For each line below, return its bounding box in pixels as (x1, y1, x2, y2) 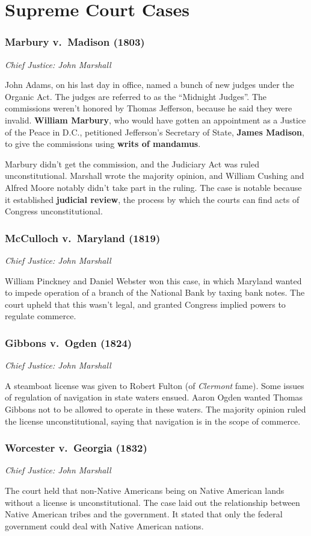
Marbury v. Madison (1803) (5, 34, 145, 49)
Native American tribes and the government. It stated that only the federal (5, 508, 283, 520)
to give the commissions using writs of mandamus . (5, 137, 201, 150)
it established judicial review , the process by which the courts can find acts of (5, 193, 300, 205)
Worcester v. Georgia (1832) (5, 440, 147, 455)
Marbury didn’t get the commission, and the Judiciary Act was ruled (5, 157, 259, 170)
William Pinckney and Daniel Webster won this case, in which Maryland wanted (5, 274, 302, 287)
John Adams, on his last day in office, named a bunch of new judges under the (5, 78, 294, 91)
